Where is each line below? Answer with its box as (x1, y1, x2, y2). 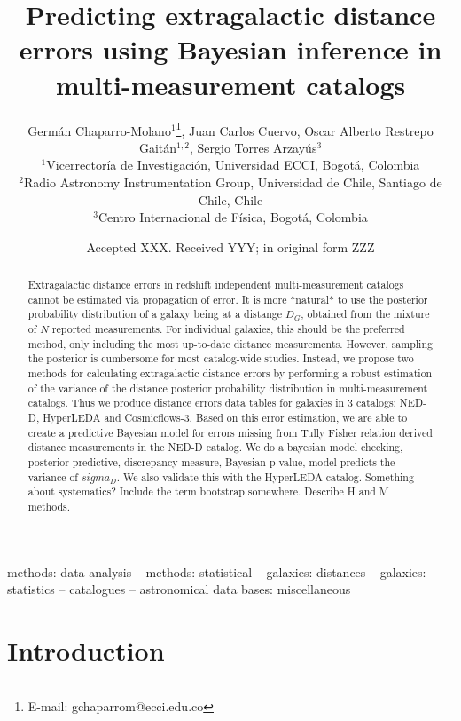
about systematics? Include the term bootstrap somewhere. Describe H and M (27, 484, 389, 499)
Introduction (7, 631, 165, 668)
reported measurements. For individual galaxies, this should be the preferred (51, 321, 405, 337)
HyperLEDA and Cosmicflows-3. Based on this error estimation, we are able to (43, 410, 408, 425)
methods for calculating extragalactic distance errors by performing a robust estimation (27, 366, 433, 381)
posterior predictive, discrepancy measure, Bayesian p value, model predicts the (27, 454, 395, 469)
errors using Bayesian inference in (19, 31, 442, 67)
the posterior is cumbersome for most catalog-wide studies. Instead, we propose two (27, 351, 414, 366)
